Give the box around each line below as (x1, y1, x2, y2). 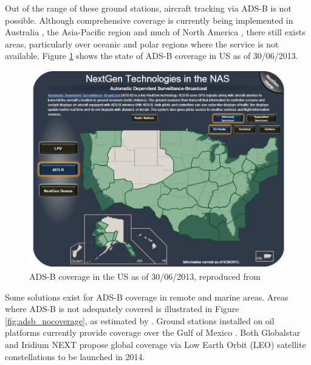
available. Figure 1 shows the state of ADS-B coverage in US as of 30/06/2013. (5, 49, 298, 62)
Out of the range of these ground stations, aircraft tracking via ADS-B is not (5, 2, 292, 14)
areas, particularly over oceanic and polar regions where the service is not (5, 37, 279, 50)
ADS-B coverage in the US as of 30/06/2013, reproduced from (29, 270, 261, 283)
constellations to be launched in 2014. (5, 350, 145, 363)
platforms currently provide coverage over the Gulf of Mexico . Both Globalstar (5, 326, 301, 339)
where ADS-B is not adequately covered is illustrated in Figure (5, 302, 239, 315)
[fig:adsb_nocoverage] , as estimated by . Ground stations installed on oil (5, 314, 275, 327)
